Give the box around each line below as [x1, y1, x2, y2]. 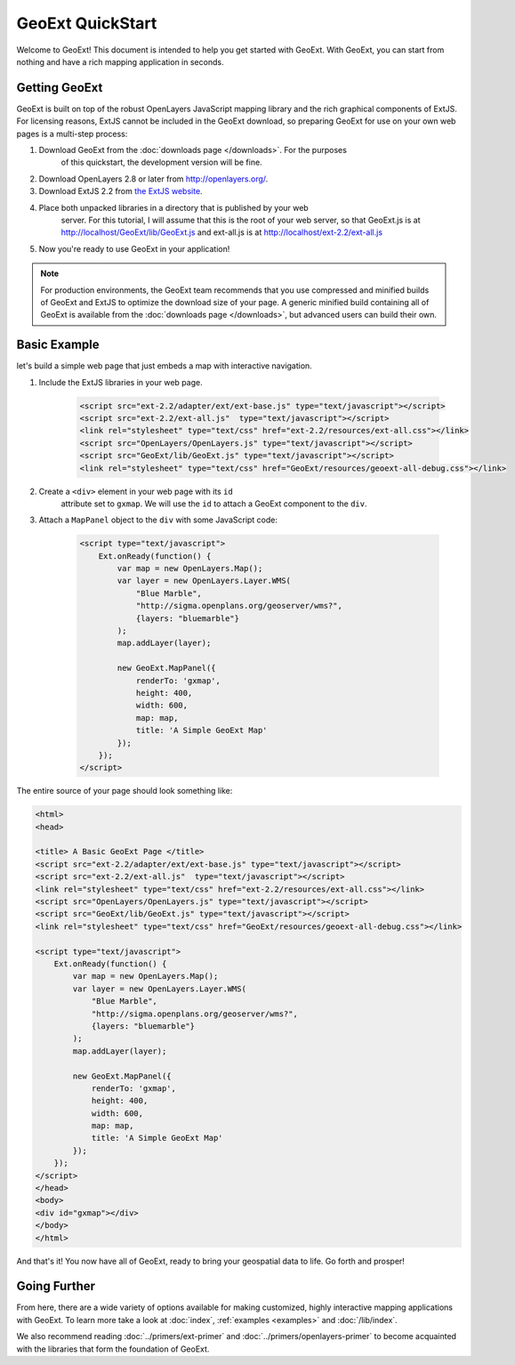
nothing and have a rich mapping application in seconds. [16, 56, 224, 67]
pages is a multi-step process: [16, 128, 128, 139]
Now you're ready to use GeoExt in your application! [38, 243, 230, 254]
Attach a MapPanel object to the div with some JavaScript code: [38, 514, 278, 525]
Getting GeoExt [16, 80, 103, 95]
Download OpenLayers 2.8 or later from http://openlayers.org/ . [38, 174, 269, 184]
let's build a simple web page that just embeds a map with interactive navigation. [16, 360, 313, 371]
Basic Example [16, 337, 100, 352]
